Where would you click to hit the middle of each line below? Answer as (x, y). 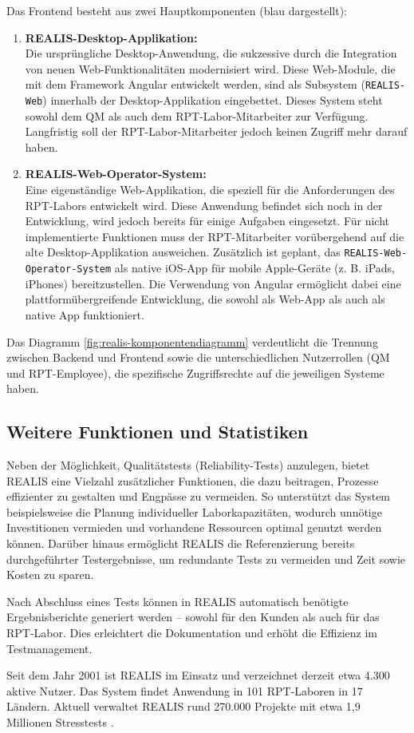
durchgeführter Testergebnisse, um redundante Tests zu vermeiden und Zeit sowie (206, 559)
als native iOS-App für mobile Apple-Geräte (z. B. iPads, (254, 268)
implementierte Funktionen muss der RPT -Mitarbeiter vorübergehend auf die (215, 236)
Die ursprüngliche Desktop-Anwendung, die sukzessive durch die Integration (211, 53)
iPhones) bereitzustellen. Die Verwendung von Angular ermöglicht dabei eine (213, 283)
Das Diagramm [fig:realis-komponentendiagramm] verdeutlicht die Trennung (192, 341)
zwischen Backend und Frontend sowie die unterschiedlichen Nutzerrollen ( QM (198, 357)
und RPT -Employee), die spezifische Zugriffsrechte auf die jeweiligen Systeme (195, 372)
